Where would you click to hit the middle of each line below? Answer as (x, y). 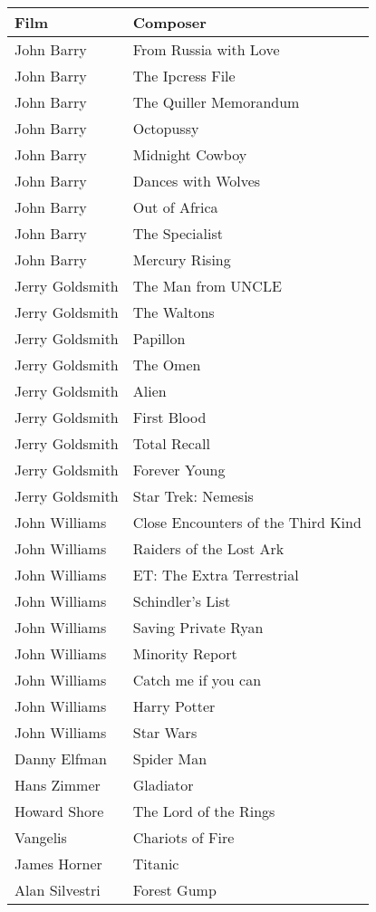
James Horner (58, 864)
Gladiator (163, 785)
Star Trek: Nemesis (193, 496)
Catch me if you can (197, 680)
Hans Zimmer (58, 785)
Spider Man (170, 758)
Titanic (156, 864)
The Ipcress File (184, 76)
